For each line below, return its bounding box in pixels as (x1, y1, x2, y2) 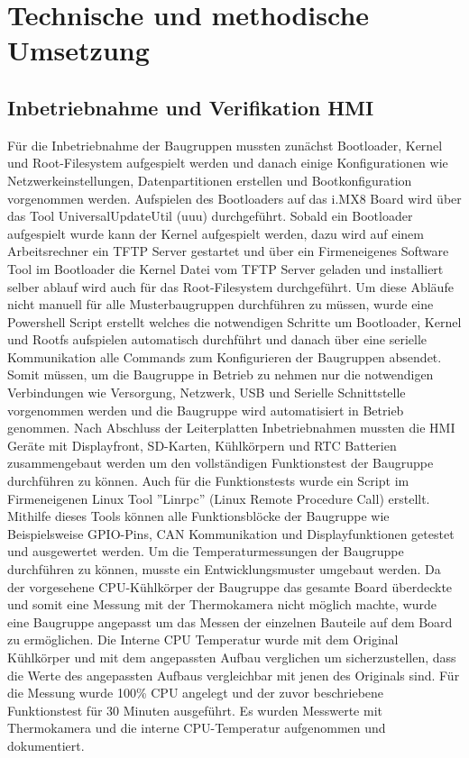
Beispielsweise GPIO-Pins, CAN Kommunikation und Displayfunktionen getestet (7, 524, 455, 543)
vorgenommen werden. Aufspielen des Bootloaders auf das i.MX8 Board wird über (7, 188, 462, 207)
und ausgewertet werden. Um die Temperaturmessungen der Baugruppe (7, 542, 404, 561)
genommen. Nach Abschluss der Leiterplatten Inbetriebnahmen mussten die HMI (7, 418, 455, 437)
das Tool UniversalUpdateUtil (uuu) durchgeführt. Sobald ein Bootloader (7, 206, 413, 225)
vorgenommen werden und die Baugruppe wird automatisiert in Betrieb (7, 400, 404, 419)
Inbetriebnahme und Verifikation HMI (7, 93, 374, 121)
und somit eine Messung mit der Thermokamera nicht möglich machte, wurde (7, 595, 437, 614)
